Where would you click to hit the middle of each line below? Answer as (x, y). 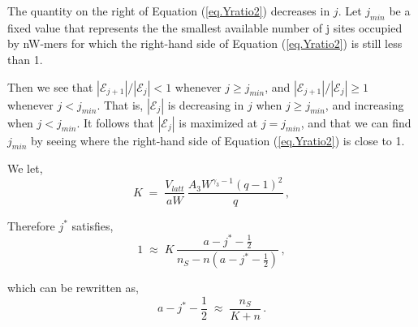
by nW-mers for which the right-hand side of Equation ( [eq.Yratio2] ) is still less (205, 43)
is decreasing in (206, 104)
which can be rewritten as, (73, 288)
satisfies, (93, 225)
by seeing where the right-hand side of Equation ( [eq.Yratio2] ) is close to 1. (218, 140)
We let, (25, 168)
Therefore (31, 225)
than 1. (25, 59)
